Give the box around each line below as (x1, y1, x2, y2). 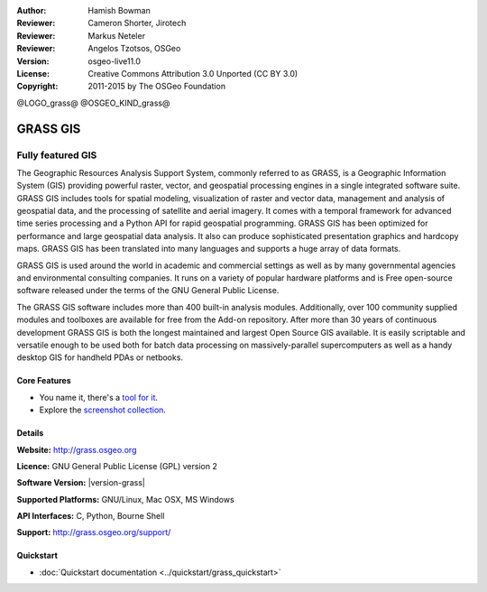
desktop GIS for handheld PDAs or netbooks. (16, 352, 184, 363)
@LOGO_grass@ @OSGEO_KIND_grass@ (16, 97, 170, 108)
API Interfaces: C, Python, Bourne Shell (16, 511, 165, 522)
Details (16, 428, 44, 439)
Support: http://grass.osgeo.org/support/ (16, 527, 171, 538)
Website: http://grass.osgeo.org (16, 444, 137, 455)
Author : (16, 5, 47, 15)
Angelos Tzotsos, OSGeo (87, 43, 181, 54)
